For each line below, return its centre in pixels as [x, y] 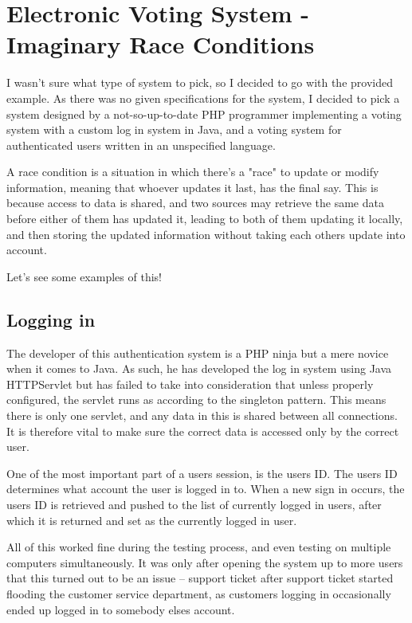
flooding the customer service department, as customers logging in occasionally [199, 593]
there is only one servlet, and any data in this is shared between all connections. [202, 415]
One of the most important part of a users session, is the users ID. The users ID [202, 473]
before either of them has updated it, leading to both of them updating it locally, [205, 219]
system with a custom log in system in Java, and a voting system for [174, 129]
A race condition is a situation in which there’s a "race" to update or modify [193, 172]
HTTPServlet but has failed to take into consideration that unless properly [190, 384]
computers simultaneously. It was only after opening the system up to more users [205, 562]
